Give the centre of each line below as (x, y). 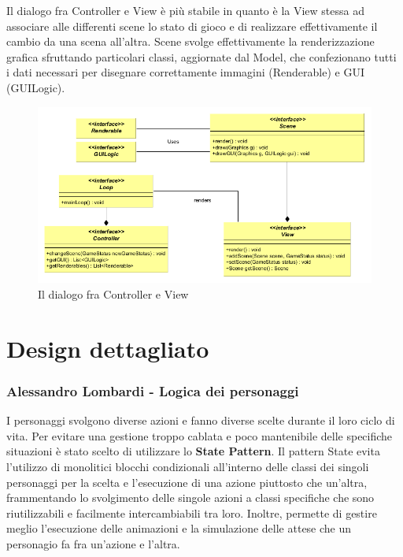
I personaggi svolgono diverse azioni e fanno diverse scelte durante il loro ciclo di (201, 420)
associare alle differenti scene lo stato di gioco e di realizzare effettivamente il (192, 26)
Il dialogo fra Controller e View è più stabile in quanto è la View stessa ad (185, 10)
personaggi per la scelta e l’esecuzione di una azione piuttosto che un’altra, (187, 482)
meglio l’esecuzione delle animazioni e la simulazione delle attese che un (179, 528)
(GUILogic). (36, 87)
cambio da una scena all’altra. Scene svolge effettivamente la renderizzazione (190, 41)
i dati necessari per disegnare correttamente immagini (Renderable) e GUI (185, 72)
